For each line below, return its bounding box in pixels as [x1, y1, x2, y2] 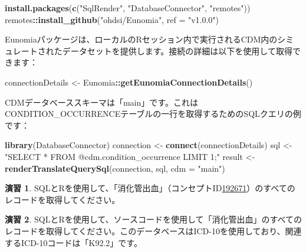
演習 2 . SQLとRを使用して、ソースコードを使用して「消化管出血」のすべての [5, 213, 302, 225]
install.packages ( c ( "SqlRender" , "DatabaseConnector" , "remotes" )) [5, 2, 251, 14]
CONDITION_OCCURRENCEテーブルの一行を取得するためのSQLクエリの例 [5, 107, 301, 120]
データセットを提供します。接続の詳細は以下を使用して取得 [62, 44, 292, 57]
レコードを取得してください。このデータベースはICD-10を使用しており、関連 [5, 224, 302, 237]
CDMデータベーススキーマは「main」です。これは [5, 96, 198, 108]
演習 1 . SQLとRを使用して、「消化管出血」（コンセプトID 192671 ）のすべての [5, 182, 295, 194]
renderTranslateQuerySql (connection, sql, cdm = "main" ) [5, 162, 225, 174]
